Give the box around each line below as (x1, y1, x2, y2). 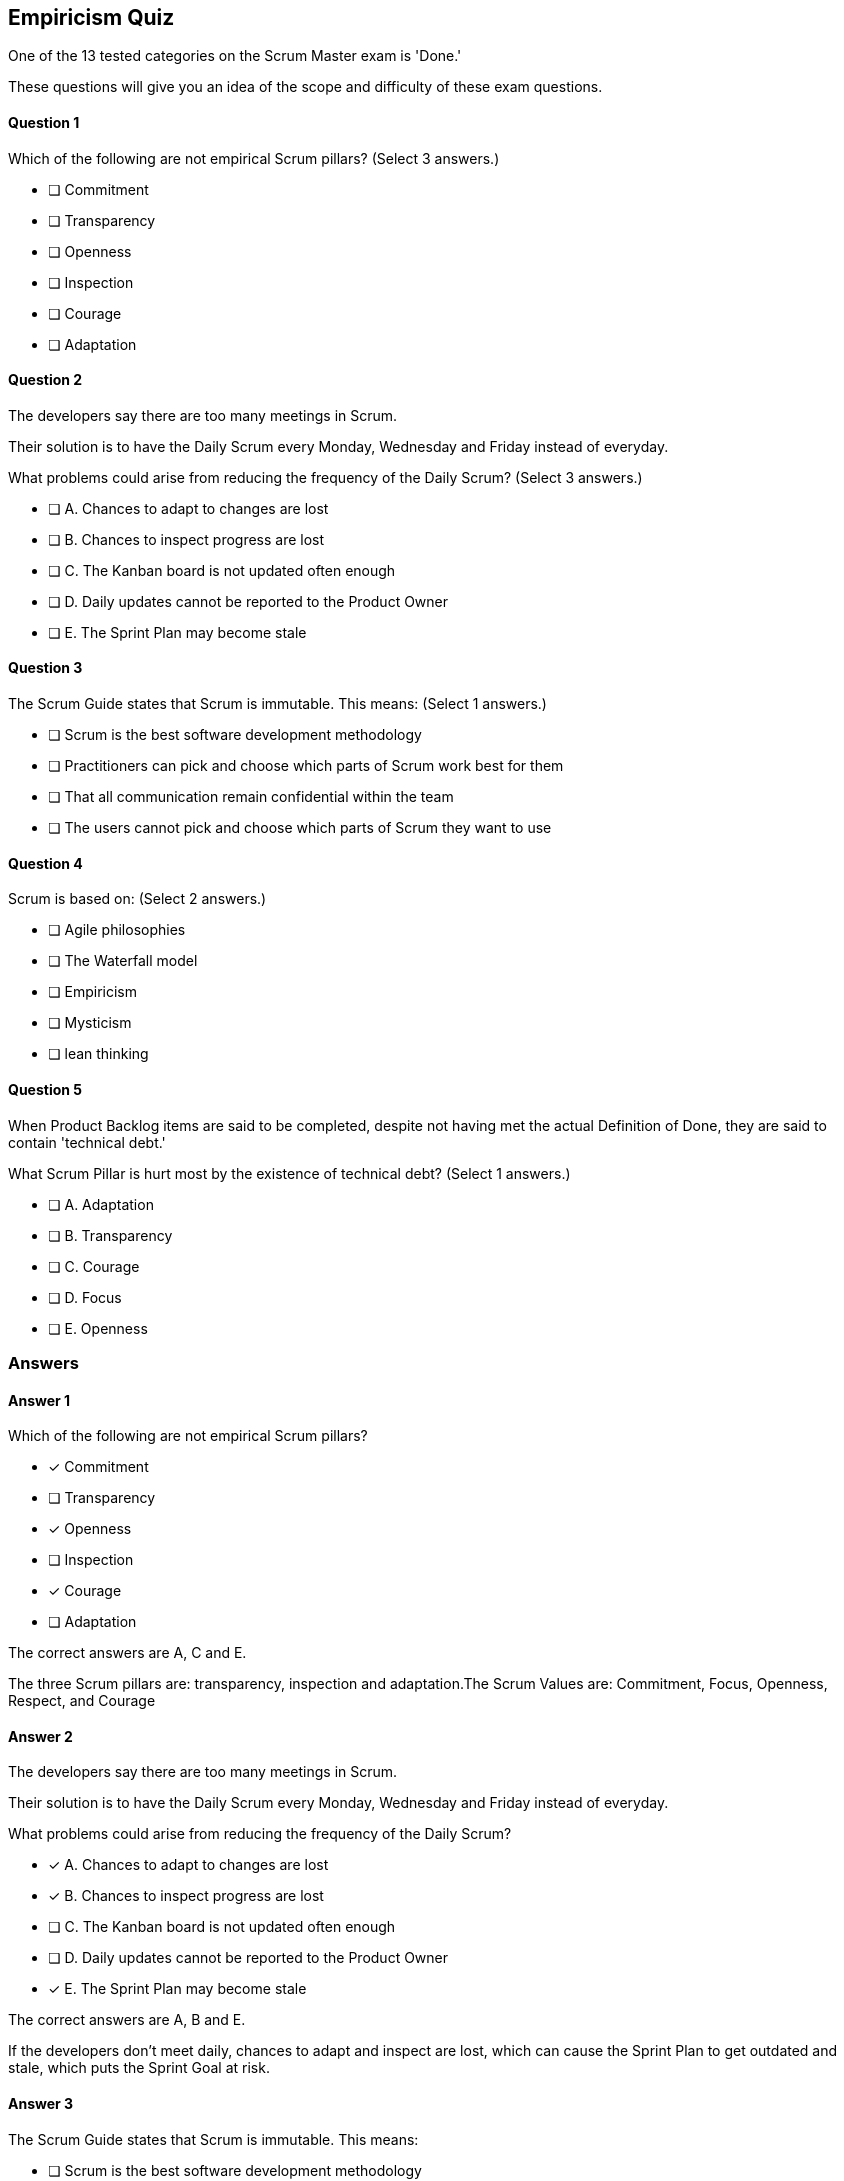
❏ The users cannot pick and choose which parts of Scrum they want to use (48, 819, 552, 837)
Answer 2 (8, 1727, 73, 1745)
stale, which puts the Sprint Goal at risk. (8, 2059, 270, 2077)
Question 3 (8, 659, 83, 677)
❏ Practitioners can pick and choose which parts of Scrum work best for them (48, 757, 564, 775)
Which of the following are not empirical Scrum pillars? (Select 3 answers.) (8, 149, 500, 167)
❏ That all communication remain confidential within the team (48, 788, 454, 806)
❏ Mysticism (48, 1014, 132, 1032)
